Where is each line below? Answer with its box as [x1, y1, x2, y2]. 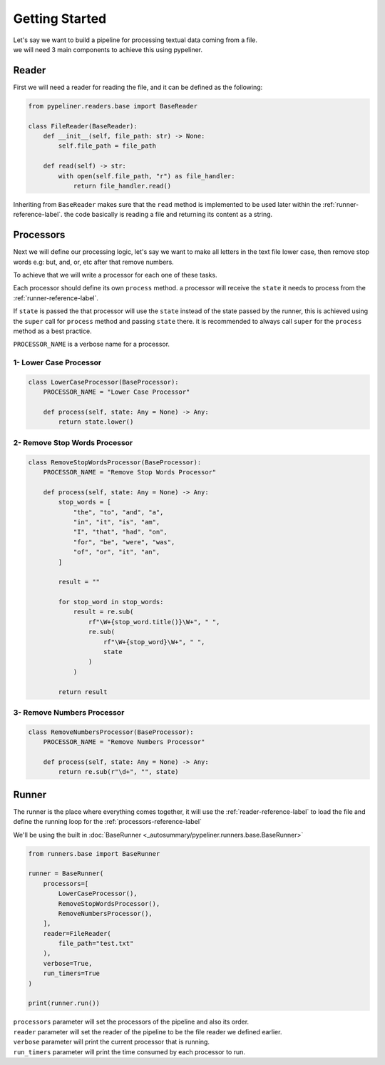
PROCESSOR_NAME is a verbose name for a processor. [13, 340, 170, 349]
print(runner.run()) [28, 999, 100, 1007]
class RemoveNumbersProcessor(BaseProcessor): [28, 728, 194, 736]
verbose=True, [43, 959, 93, 967]
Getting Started [13, 11, 107, 26]
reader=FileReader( [43, 929, 112, 937]
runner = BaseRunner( [28, 870, 104, 877]
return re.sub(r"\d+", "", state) [58, 768, 179, 776]
